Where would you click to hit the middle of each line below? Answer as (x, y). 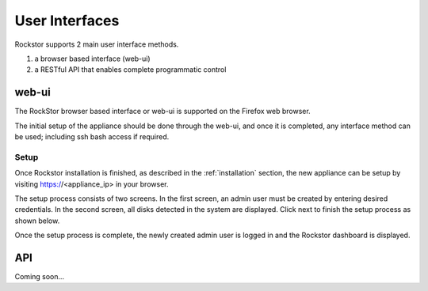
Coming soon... (40, 277)
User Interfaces (67, 21)
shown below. (37, 221)
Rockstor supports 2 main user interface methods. (97, 44)
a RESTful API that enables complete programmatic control (130, 70)
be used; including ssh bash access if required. (92, 137)
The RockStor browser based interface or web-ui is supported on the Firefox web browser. (162, 111)
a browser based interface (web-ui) (92, 59)
